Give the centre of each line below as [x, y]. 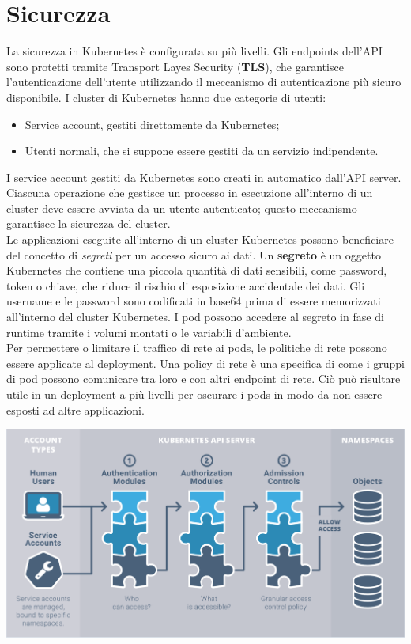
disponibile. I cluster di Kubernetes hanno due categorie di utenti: [166, 97]
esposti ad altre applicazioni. [75, 409]
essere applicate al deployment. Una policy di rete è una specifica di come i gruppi [205, 363]
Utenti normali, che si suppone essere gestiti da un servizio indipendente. [202, 151]
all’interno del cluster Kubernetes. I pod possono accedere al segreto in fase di [195, 317]
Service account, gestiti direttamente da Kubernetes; [152, 124]
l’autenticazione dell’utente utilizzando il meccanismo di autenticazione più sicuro [204, 82]
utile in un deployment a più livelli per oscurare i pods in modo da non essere [194, 394]
